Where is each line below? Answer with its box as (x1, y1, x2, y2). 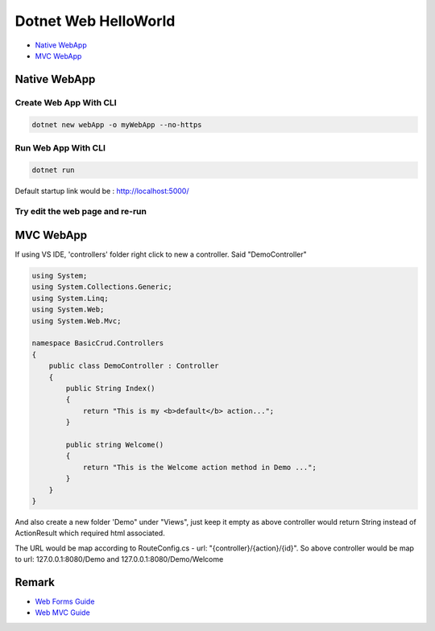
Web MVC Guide (35, 608, 90, 617)
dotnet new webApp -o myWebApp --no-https (31, 120, 202, 129)
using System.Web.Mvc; (31, 316, 122, 325)
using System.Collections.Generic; (31, 283, 172, 291)
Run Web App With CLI (14, 142, 106, 153)
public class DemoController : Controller (48, 361, 219, 370)
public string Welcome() (65, 439, 164, 449)
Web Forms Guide (35, 596, 95, 606)
